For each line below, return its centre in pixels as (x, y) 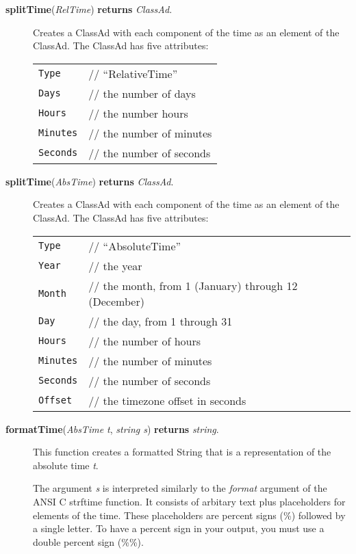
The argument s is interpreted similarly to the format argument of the (180, 488)
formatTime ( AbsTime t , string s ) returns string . (112, 428)
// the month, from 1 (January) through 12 (193, 285)
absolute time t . (66, 465)
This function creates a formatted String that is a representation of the (182, 452)
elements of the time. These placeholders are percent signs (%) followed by (189, 515)
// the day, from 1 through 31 (161, 321)
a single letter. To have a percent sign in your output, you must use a (179, 528)
